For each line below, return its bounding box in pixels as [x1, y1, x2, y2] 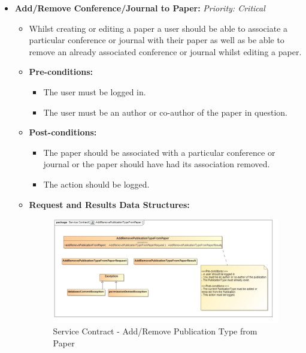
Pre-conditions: [29, 65, 93, 78]
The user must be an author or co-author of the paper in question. [43, 105, 287, 118]
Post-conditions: [29, 126, 97, 138]
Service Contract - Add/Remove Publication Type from [53, 325, 257, 337]
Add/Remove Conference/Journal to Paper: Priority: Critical [14, 2, 265, 14]
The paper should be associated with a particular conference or [43, 146, 275, 158]
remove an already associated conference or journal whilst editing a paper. [29, 45, 302, 58]
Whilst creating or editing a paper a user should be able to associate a [29, 22, 288, 34]
